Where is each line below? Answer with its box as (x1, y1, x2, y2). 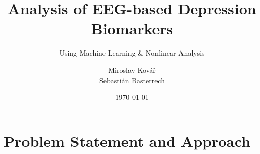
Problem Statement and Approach (4, 130, 251, 151)
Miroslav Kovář (108, 64, 156, 75)
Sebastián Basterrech (99, 74, 165, 85)
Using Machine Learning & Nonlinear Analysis (59, 47, 205, 58)
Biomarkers (91, 18, 173, 39)
